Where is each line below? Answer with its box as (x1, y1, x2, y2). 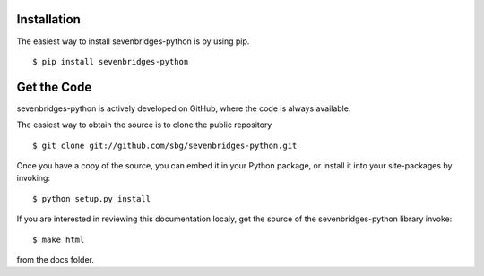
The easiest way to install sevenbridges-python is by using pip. (16, 36, 250, 47)
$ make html (32, 234, 85, 245)
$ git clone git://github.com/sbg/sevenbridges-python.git (32, 140, 298, 151)
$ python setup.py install (32, 194, 151, 203)
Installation (16, 12, 81, 27)
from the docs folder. (16, 254, 94, 264)
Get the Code (16, 79, 92, 94)
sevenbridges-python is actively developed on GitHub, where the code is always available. (16, 103, 351, 114)
